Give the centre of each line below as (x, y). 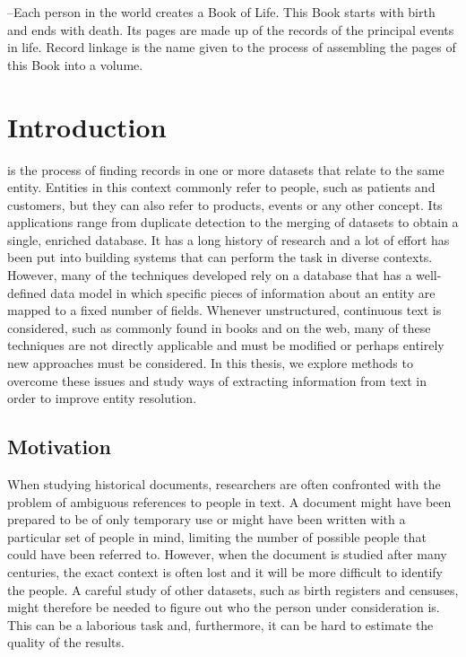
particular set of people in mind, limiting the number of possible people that (217, 536)
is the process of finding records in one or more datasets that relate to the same (226, 169)
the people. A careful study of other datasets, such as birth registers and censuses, (233, 589)
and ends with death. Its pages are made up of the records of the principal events (231, 29)
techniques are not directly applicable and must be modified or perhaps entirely (226, 345)
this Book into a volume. (75, 64)
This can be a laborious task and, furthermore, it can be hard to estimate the (220, 624)
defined (27, 292)
